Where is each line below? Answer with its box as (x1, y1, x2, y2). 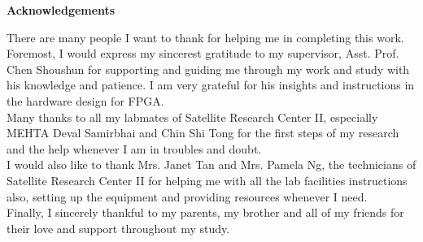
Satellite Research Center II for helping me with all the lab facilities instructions (7, 171, 408, 188)
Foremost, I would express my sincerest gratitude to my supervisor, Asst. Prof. (7, 45, 399, 62)
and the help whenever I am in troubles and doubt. (7, 140, 262, 157)
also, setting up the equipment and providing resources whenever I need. (7, 188, 368, 205)
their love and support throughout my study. (7, 219, 230, 236)
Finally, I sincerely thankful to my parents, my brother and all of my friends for (7, 204, 404, 221)
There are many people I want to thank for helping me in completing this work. (7, 28, 404, 45)
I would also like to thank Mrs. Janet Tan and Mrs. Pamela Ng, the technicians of (7, 156, 416, 173)
